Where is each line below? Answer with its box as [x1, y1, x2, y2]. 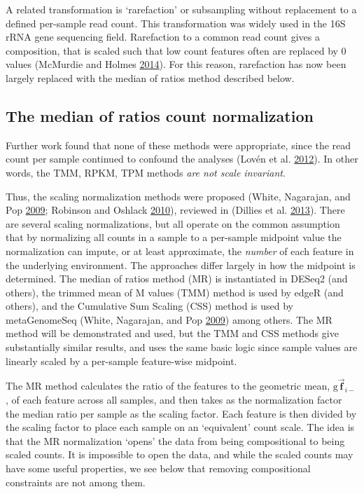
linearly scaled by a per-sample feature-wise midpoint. [6, 353, 237, 368]
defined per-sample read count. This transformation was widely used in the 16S [6, 15, 346, 30]
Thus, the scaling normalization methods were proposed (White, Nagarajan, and [6, 188, 351, 203]
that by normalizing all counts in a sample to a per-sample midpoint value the [6, 230, 342, 245]
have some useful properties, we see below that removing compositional [6, 461, 311, 476]
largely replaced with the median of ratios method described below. [6, 70, 295, 85]
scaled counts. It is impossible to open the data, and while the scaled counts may [6, 447, 353, 462]
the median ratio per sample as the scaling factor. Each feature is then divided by [6, 406, 357, 420]
